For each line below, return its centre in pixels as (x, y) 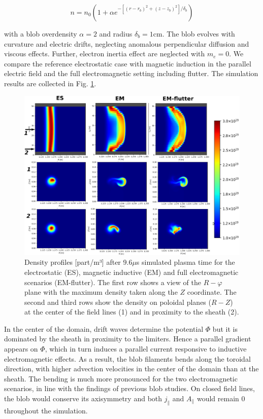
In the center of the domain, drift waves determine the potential (104, 328)
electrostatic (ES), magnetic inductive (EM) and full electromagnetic (131, 272)
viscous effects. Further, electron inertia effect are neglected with (105, 54)
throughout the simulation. (46, 410)
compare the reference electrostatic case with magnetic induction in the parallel (128, 63)
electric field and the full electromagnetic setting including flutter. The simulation (131, 73)
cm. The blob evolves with (194, 33)
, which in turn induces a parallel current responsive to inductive (146, 349)
